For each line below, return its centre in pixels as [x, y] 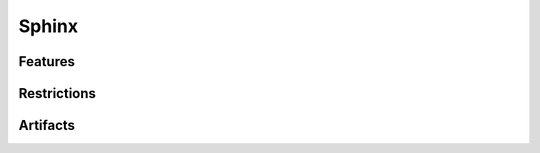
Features [46, 61]
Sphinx [48, 26]
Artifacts [46, 125]
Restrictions [57, 93]
